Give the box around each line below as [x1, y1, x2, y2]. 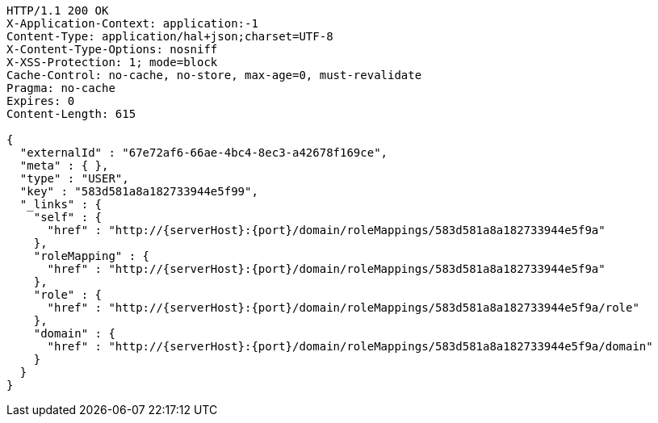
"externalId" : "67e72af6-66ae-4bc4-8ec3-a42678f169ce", [19, 146, 388, 159]
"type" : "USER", [19, 172, 129, 185]
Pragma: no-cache [6, 82, 115, 94]
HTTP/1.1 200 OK [6, 4, 109, 17]
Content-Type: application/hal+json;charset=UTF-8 [6, 30, 333, 43]
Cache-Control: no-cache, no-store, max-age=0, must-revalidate [6, 69, 422, 82]
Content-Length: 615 [6, 107, 136, 120]
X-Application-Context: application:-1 [6, 17, 258, 30]
